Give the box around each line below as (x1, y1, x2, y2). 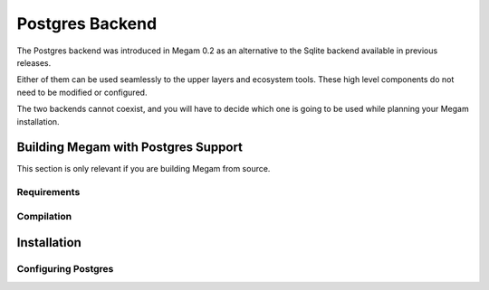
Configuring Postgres (16, 263, 114, 276)
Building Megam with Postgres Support (16, 140, 244, 155)
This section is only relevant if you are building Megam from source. (16, 164, 271, 174)
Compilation (16, 210, 72, 222)
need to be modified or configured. (16, 87, 148, 98)
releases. (16, 57, 52, 68)
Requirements (16, 186, 81, 199)
